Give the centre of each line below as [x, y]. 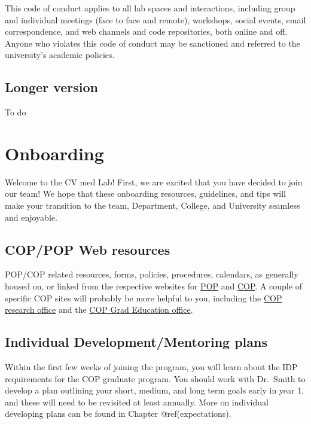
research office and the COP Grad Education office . [99, 309]
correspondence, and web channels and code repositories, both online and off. [146, 31]
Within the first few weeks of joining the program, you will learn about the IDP [151, 367]
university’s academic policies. [60, 55]
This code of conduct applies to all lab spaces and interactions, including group [150, 8]
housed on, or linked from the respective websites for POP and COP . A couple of [153, 286]
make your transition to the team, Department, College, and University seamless [153, 205]
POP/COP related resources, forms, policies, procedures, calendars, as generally [152, 274]
